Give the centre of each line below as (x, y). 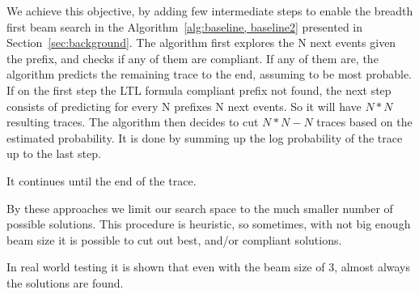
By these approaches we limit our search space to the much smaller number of (200, 208)
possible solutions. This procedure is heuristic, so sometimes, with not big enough (209, 224)
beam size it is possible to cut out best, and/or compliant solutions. (174, 239)
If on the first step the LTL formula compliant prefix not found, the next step (199, 89)
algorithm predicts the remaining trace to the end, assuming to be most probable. (209, 74)
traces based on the (364, 122)
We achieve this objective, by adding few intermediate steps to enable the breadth (210, 11)
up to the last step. (54, 153)
